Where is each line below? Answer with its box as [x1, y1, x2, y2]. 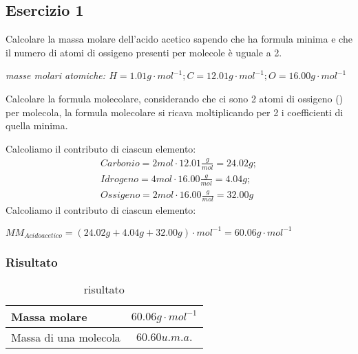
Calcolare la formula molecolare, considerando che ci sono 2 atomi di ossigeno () [6, 91, 344, 105]
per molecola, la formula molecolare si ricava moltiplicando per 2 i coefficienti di [6, 104, 344, 119]
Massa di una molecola [11, 329, 120, 346]
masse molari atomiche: [6, 68, 106, 82]
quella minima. [6, 118, 68, 133]
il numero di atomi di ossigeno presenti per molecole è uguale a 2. [6, 45, 282, 59]
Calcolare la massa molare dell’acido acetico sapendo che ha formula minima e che [6, 32, 352, 46]
